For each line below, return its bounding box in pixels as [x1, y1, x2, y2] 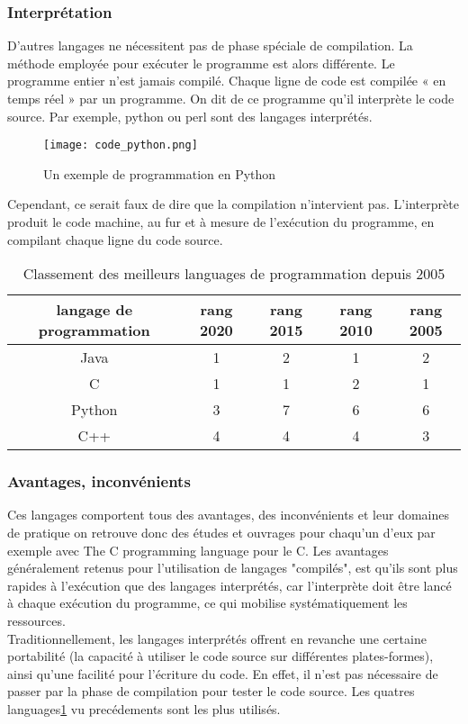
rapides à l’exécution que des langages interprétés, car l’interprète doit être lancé [7, 575, 452, 594]
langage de [56, 299, 133, 321]
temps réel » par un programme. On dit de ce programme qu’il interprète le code [7, 89, 454, 107]
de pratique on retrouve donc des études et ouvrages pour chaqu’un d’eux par [7, 523, 436, 542]
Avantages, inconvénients [7, 470, 191, 493]
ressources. [7, 611, 66, 629]
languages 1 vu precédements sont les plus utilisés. [7, 699, 281, 718]
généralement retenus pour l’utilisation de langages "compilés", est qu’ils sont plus [7, 558, 458, 577]
